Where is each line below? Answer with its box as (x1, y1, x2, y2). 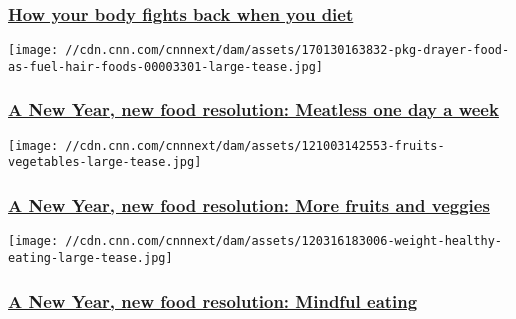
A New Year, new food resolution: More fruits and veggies (8, 192, 490, 217)
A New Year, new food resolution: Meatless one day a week (8, 97, 499, 122)
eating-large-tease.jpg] (8, 250, 173, 265)
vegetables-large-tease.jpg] (8, 155, 202, 170)
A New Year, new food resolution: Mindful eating (8, 288, 418, 313)
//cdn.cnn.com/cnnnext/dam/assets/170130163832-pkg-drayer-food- (65, 43, 510, 58)
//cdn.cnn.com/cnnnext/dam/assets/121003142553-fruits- (65, 138, 445, 153)
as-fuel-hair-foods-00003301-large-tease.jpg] (8, 59, 323, 74)
